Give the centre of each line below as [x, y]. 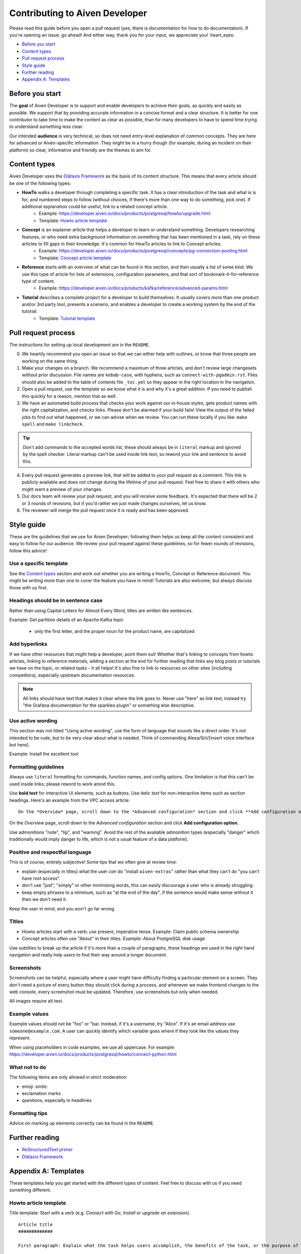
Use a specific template [39, 563]
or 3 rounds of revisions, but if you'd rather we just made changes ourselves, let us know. [114, 503]
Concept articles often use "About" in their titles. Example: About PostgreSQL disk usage [113, 938]
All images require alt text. [36, 1001]
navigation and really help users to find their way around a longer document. [88, 955]
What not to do [28, 1067]
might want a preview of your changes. [62, 489]
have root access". [41, 878]
